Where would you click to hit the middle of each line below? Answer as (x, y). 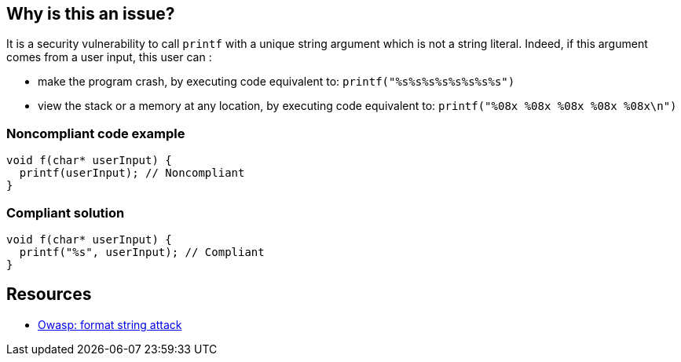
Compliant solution (66, 212)
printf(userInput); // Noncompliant (132, 173)
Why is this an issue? (91, 14)
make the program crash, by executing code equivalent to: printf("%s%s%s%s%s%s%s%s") (276, 82)
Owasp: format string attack (110, 324)
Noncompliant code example (96, 133)
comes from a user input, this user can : (109, 57)
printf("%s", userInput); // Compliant (142, 252)
